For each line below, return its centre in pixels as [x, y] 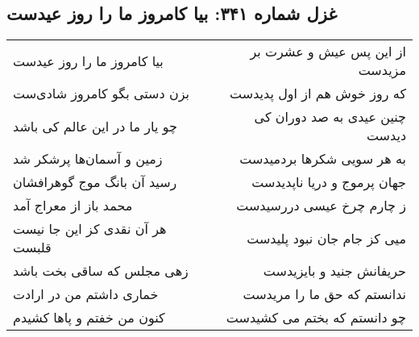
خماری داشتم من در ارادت [86, 294]
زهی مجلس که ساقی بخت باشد [101, 271]
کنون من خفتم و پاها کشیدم [89, 318]
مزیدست [382, 70]
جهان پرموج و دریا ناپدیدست [329, 182]
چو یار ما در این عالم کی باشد [95, 126]
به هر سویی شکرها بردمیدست [323, 159]
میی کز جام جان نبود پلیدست [326, 238]
